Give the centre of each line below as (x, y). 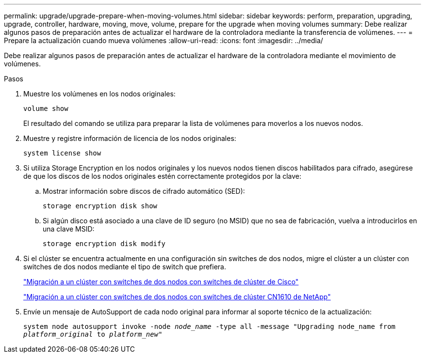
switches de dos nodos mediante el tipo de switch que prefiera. (125, 267)
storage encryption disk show (100, 206)
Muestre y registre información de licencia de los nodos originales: (130, 138)
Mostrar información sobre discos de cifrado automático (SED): (144, 191)
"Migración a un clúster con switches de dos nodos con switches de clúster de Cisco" (161, 282)
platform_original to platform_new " (93, 334)
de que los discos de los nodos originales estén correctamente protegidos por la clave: (163, 176)
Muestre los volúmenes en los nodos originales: (99, 94)
